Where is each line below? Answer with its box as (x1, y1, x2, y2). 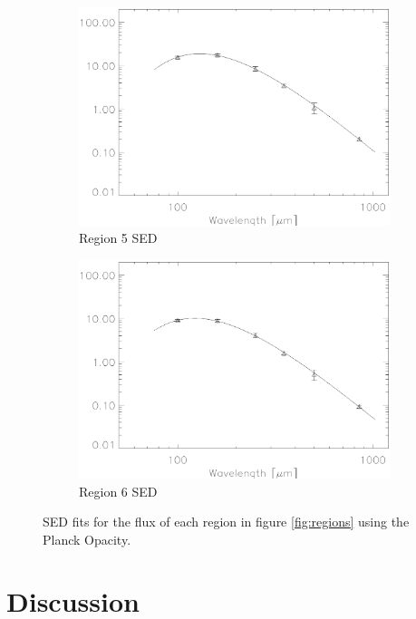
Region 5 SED (79, 228, 158, 247)
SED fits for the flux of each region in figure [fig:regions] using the (43, 512, 410, 531)
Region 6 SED (79, 481, 158, 500)
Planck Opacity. (43, 529, 131, 548)
